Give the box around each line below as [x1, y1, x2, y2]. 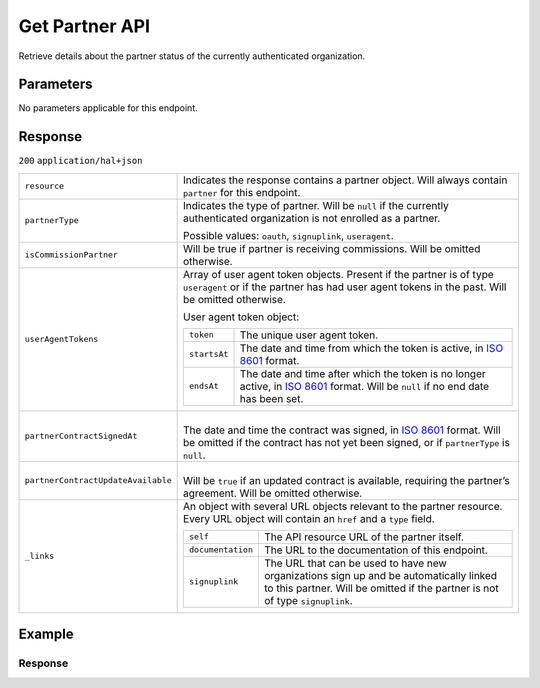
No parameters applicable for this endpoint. [18, 102, 199, 114]
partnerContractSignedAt [24, 431, 138, 442]
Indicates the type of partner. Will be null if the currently [183, 198, 449, 212]
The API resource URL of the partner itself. [263, 530, 465, 544]
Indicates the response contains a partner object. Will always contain [183, 173, 508, 187]
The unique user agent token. [239, 328, 379, 342]
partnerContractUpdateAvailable [24, 475, 172, 486]
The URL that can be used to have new [263, 556, 447, 570]
